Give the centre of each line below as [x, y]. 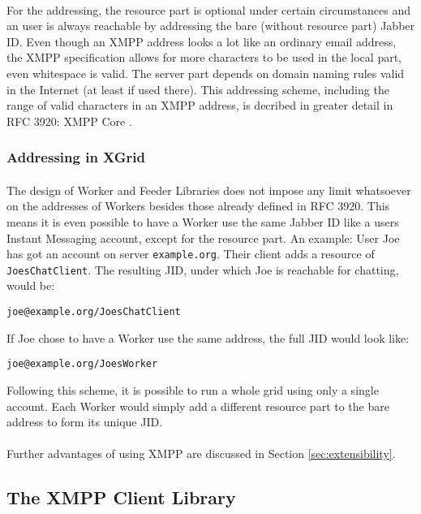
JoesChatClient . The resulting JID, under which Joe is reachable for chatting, [203, 269]
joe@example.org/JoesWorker [82, 364]
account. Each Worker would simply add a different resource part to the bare [198, 406]
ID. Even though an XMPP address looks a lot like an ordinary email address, [202, 41]
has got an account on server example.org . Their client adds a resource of [191, 254]
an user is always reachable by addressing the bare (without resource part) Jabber [211, 26]
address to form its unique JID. [85, 422]
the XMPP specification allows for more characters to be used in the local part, [204, 57]
